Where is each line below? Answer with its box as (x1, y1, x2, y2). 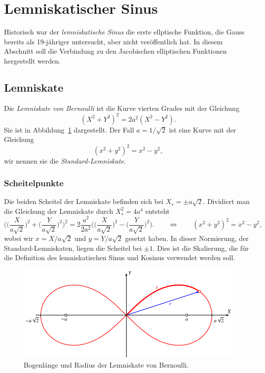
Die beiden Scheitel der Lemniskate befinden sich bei (4, 196, 163, 206)
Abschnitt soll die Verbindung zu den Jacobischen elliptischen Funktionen (4, 46, 227, 56)
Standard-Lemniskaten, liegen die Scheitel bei (4, 242, 142, 253)
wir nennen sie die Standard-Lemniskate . (4, 156, 126, 166)
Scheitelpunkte (4, 177, 64, 189)
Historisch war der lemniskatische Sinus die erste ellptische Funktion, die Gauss (4, 27, 245, 37)
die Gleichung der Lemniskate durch (4, 205, 114, 216)
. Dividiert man (203, 196, 250, 206)
